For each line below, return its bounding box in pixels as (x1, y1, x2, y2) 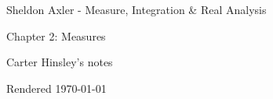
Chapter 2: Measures (6, 27, 106, 44)
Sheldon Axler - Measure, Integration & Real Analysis (6, 2, 267, 17)
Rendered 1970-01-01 (6, 80, 107, 96)
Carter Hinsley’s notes (6, 54, 113, 70)
